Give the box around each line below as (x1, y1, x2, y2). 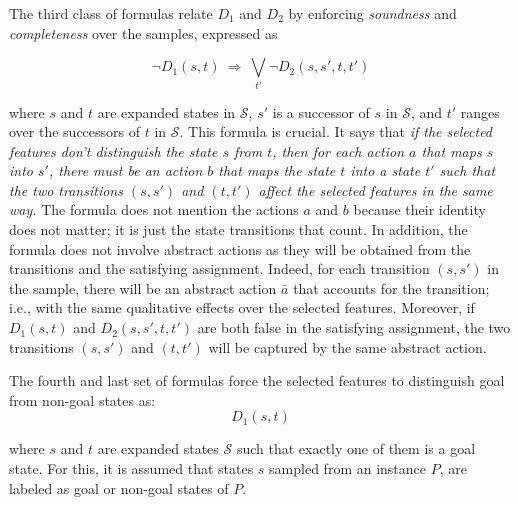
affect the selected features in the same (258, 179, 493, 200)
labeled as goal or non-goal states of (9, 477, 229, 498)
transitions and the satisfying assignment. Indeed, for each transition (9, 258, 430, 279)
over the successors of (9, 121, 141, 142)
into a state (350, 160, 421, 181)
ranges (460, 101, 500, 122)
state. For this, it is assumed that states (9, 458, 254, 479)
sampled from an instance (269, 458, 427, 479)
